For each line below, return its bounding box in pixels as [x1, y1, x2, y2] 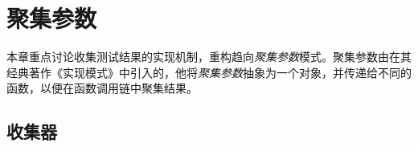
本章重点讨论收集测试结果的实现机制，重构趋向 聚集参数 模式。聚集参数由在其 [6, 48, 412, 65]
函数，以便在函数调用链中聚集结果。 [6, 80, 198, 96]
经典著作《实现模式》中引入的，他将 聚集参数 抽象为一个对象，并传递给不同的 [6, 63, 412, 80]
